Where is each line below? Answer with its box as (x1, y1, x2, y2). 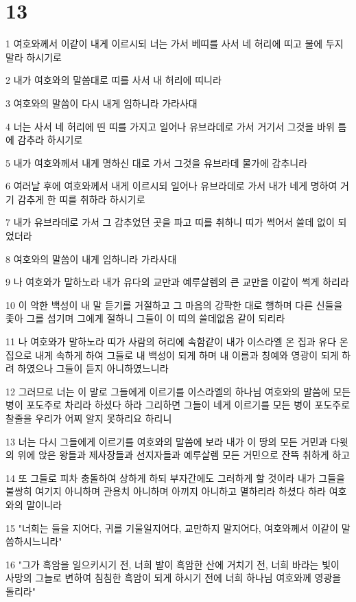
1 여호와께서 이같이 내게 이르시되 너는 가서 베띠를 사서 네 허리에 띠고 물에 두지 (5, 36, 344, 51)
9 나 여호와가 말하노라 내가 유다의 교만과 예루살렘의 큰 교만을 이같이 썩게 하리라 (5, 275, 349, 289)
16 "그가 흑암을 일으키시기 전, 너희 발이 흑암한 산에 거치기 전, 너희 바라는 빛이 (5, 557, 340, 571)
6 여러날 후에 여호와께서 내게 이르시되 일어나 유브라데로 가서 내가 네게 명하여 (5, 178, 337, 193)
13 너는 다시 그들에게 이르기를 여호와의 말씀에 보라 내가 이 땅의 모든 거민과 (5, 434, 328, 448)
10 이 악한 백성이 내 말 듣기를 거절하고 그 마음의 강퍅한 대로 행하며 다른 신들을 (5, 297, 343, 312)
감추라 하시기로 (17, 132, 83, 147)
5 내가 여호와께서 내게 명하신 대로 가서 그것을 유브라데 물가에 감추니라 (5, 155, 308, 170)
